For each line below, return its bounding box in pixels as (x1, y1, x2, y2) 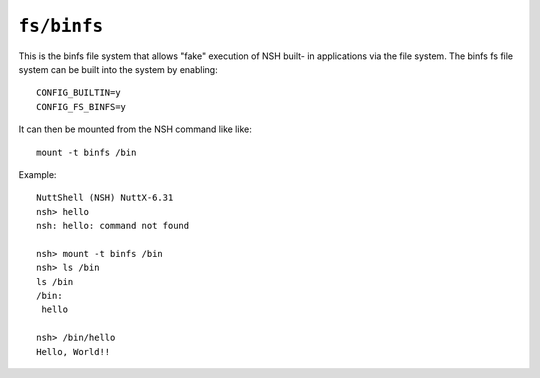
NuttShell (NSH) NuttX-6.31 (36, 192, 174, 204)
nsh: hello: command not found (36, 220, 190, 232)
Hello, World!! (36, 346, 111, 357)
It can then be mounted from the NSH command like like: (18, 123, 252, 135)
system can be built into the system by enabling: (18, 63, 219, 75)
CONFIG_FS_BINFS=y (36, 101, 127, 112)
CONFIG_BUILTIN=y (36, 87, 121, 99)
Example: (18, 168, 57, 180)
